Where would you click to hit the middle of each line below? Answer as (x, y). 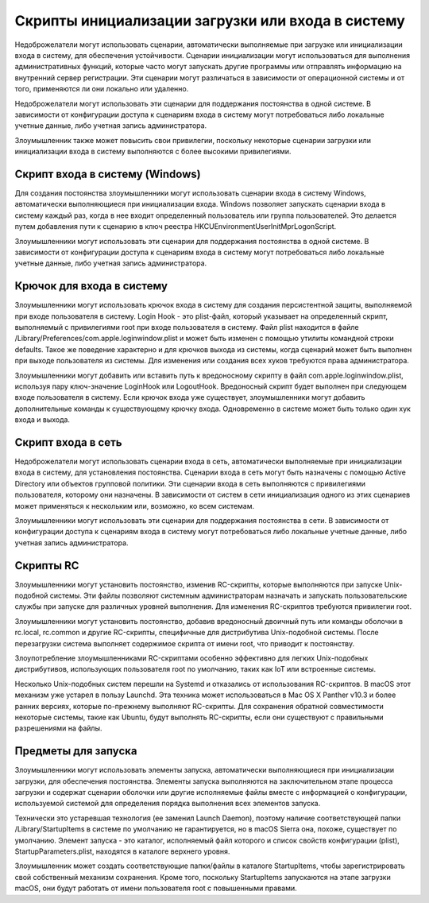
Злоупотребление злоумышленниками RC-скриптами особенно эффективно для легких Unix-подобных (191, 658)
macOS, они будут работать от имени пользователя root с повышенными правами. (156, 888)
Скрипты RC (47, 566)
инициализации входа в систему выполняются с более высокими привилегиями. (153, 152)
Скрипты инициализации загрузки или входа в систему (210, 21)
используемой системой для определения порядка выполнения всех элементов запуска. (168, 804)
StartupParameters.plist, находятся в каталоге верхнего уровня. (122, 851)
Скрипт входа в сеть (68, 442)
